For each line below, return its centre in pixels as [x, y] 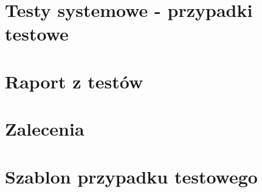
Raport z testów [74, 81]
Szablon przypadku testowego [131, 176]
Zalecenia [45, 129]
